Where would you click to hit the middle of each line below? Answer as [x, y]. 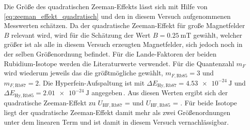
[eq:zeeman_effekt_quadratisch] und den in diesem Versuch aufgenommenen [117, 16]
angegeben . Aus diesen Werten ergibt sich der [159, 93]
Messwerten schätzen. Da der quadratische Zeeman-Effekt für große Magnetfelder [125, 25]
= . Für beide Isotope [205, 102]
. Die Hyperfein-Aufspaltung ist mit [92, 82]
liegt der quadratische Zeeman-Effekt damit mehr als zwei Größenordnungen [117, 112]
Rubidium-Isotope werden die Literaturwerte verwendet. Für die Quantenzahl [119, 63]
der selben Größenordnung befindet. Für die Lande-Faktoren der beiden [110, 53]
